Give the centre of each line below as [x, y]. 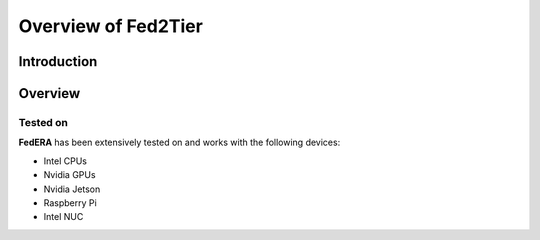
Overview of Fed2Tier [111, 26]
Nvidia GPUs [69, 175]
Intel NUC [63, 217]
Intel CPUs [65, 161]
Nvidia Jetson [72, 189]
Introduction [58, 61]
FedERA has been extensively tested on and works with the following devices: [179, 142]
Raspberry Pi [70, 202]
